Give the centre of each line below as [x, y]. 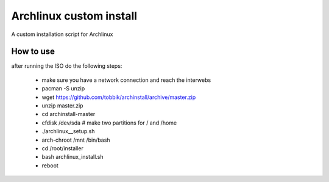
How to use [33, 52]
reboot [50, 166]
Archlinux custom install [74, 16]
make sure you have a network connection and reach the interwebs [126, 80]
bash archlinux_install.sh [73, 157]
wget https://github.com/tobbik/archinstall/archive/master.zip [119, 97]
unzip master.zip [62, 106]
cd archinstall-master [69, 114]
